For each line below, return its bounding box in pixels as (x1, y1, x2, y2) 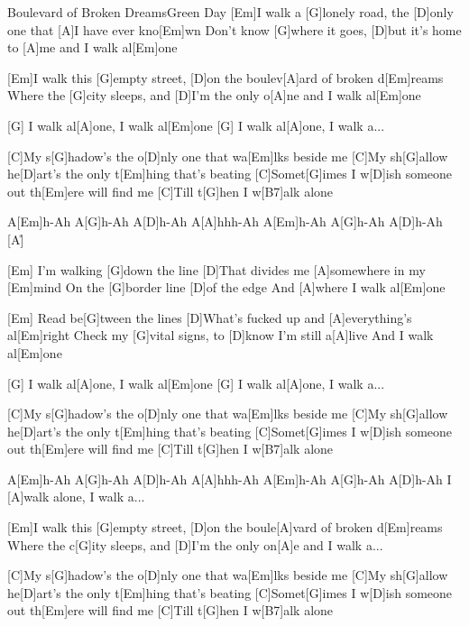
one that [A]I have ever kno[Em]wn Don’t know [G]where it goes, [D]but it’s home (7, 20, 462, 39)
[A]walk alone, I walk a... (7, 487, 145, 506)
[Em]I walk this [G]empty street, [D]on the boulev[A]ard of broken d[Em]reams (7, 68, 444, 87)
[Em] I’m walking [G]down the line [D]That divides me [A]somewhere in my (7, 260, 426, 279)
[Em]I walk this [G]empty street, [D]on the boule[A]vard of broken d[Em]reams (7, 518, 443, 537)
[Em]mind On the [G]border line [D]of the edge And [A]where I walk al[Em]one (7, 278, 446, 297)
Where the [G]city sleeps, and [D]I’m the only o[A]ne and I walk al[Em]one (7, 86, 421, 105)
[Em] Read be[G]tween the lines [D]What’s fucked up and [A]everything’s (7, 308, 412, 327)
